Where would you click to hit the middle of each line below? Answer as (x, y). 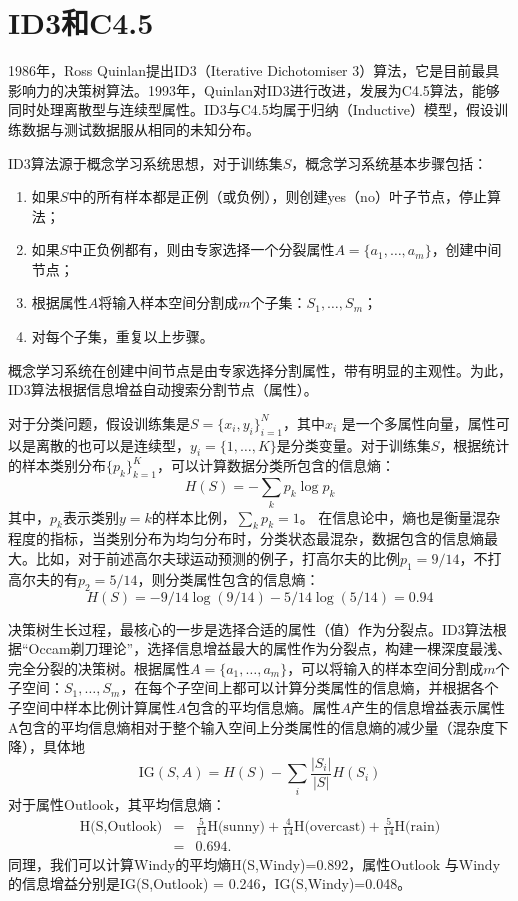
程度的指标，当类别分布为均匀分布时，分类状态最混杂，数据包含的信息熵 (246, 538)
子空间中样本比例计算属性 (92, 706)
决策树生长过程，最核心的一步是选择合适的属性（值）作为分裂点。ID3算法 (250, 628)
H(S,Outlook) (121, 826)
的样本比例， (193, 516)
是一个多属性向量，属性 (418, 422)
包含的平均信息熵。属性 (263, 706)
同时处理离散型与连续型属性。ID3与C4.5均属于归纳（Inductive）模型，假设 (251, 109)
